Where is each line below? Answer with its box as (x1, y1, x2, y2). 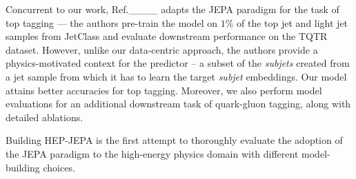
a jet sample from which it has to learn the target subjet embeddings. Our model (6, 69, 347, 83)
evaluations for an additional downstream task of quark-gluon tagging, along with (6, 96, 351, 111)
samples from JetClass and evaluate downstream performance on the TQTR (6, 29, 328, 43)
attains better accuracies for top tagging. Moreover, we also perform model (6, 83, 322, 97)
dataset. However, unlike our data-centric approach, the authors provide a (6, 42, 318, 56)
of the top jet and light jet (237, 15, 348, 30)
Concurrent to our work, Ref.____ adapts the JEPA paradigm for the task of (6, 2, 339, 16)
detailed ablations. (6, 109, 83, 124)
